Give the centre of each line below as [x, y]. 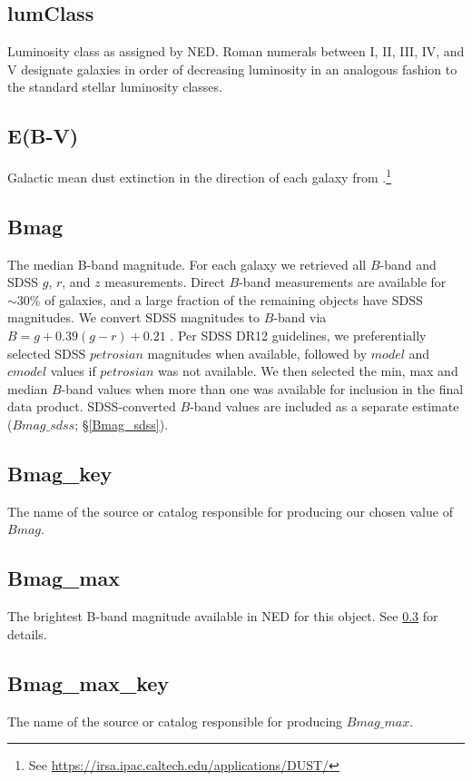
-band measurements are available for [343, 282]
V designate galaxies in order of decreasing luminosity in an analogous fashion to [232, 69]
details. [27, 633]
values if [73, 371]
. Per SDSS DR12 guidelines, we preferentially [298, 336]
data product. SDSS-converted [92, 406]
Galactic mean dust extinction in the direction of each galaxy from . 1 [200, 176]
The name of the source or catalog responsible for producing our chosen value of [230, 511]
